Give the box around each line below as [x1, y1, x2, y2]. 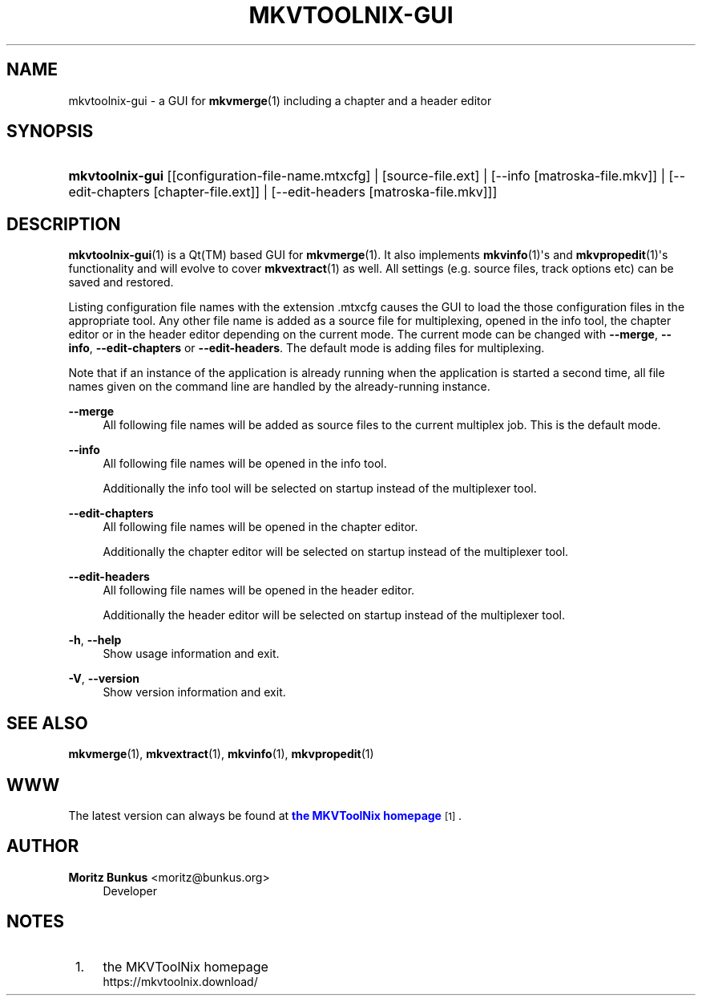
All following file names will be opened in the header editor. [103, 583, 415, 598]
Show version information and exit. [103, 685, 286, 700]
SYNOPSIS [6, 121, 94, 142]
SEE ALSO [6, 712, 88, 733]
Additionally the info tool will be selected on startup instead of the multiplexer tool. [103, 481, 537, 496]
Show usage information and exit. [103, 647, 280, 661]
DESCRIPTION [6, 213, 121, 234]
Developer [103, 883, 157, 898]
